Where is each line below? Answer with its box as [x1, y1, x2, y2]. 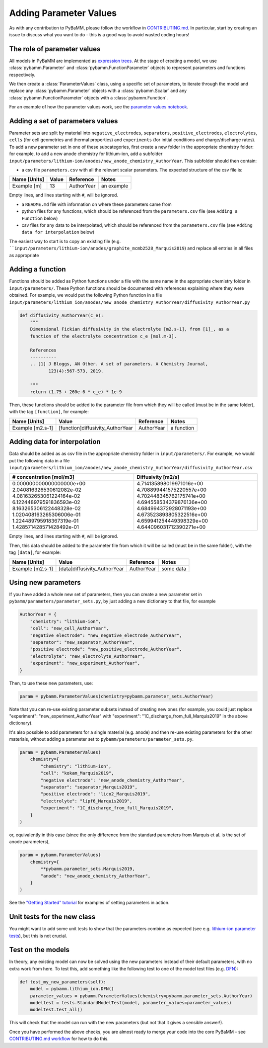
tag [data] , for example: [9, 549, 61, 555]
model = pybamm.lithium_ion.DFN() [30, 986, 114, 992]
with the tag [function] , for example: [9, 409, 89, 415]
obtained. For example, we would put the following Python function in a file [9, 292, 162, 298]
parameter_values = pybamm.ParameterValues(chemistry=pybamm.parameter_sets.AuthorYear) [30, 993, 253, 999]
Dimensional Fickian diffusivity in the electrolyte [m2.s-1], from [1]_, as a [30, 326, 229, 332]
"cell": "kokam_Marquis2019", [40, 771, 114, 776]
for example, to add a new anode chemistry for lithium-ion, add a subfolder [9, 151, 163, 157]
